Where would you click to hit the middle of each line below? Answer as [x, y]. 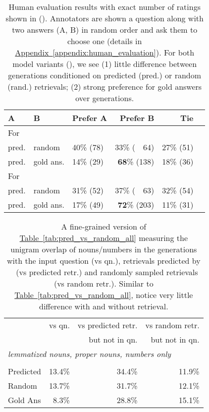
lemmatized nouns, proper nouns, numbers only [90, 354]
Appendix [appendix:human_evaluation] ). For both [105, 52]
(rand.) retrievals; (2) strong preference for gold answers [105, 87]
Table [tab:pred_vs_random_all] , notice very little [104, 295]
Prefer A [90, 118]
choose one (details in [105, 41]
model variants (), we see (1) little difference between [105, 64]
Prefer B [137, 118]
